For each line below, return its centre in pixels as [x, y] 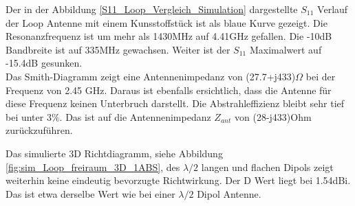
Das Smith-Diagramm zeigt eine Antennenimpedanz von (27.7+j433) [151, 76]
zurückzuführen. [39, 130]
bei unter [25, 116]
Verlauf [333, 9]
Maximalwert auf [286, 49]
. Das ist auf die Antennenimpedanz [135, 116]
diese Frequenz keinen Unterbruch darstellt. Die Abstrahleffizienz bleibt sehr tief [175, 103]
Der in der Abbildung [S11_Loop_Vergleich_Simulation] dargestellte [152, 9]
